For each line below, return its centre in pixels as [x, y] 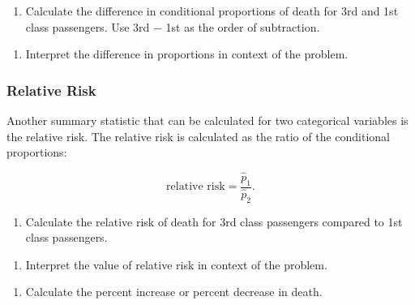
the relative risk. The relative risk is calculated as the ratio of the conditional [198, 136]
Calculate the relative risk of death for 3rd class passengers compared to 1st [214, 221]
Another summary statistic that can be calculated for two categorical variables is [207, 120]
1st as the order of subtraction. [243, 26]
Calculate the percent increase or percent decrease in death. [174, 292]
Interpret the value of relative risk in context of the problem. [176, 264]
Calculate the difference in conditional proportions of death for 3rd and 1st [212, 11]
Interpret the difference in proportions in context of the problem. [187, 54]
